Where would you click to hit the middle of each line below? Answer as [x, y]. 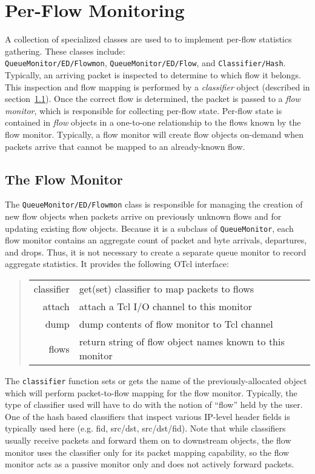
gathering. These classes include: [65, 51]
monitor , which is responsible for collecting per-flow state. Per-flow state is [144, 110]
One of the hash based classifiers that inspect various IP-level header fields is [148, 416]
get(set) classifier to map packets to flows [167, 289]
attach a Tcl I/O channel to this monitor [166, 306]
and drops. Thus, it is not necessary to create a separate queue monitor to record [156, 252]
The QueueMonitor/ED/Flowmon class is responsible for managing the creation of [154, 204]
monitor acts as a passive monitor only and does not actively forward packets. [150, 464]
